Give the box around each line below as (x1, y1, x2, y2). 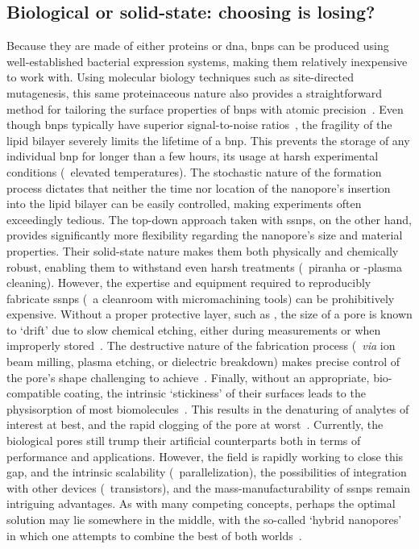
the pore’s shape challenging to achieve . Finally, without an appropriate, (6, 368, 370, 385)
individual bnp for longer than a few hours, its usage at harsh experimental (6, 148, 379, 164)
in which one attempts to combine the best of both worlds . (6, 526, 302, 543)
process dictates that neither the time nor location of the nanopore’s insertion (6, 179, 391, 196)
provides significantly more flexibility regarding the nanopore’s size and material (6, 227, 403, 243)
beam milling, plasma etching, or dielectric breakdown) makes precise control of (6, 353, 400, 370)
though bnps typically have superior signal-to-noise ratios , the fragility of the (6, 116, 392, 133)
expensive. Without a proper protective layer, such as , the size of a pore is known (6, 306, 413, 322)
